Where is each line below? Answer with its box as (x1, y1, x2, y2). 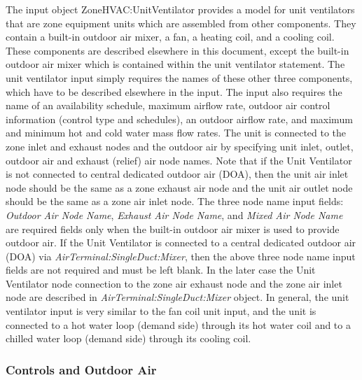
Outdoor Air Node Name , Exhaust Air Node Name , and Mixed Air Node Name (6, 207, 343, 222)
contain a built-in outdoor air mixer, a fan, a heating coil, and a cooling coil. (6, 29, 335, 44)
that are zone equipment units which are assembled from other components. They (6, 15, 356, 30)
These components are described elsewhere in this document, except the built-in (6, 43, 349, 57)
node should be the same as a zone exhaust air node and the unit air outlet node (6, 180, 353, 195)
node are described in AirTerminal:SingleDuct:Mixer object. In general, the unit (6, 290, 349, 304)
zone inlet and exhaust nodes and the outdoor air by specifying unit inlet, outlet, (6, 139, 354, 153)
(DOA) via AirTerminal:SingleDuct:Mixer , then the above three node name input (6, 248, 356, 263)
